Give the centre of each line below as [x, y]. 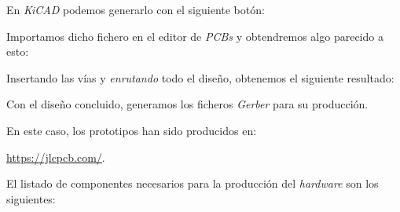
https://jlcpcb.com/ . [56, 157]
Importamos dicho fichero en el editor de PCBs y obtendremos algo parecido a [195, 36]
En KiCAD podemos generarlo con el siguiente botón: [136, 9]
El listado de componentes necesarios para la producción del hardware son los [193, 183]
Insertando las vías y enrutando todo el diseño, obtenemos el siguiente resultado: [200, 77]
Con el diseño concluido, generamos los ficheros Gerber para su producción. [187, 104]
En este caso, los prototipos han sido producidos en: [132, 130]
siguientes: [31, 198]
